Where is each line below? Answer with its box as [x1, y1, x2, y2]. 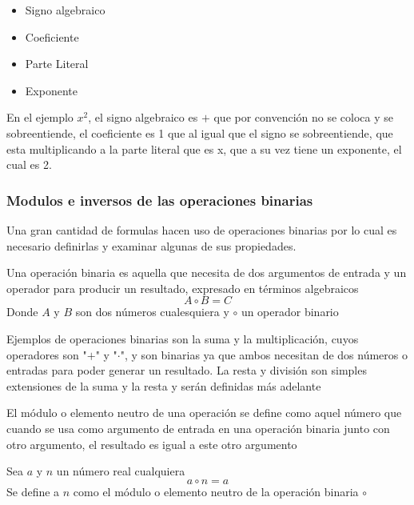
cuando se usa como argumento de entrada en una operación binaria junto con [6, 419, 390, 436]
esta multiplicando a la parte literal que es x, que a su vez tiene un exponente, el [6, 140, 402, 157]
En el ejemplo [6, 109, 74, 126]
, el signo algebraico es [88, 109, 198, 126]
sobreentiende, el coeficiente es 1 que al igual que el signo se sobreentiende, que [6, 124, 393, 141]
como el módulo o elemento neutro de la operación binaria [73, 483, 359, 499]
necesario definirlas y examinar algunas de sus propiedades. [6, 237, 297, 254]
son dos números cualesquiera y [75, 303, 229, 320]
